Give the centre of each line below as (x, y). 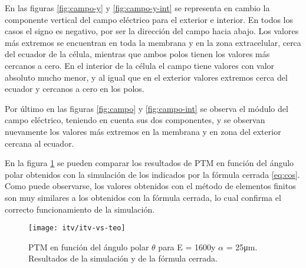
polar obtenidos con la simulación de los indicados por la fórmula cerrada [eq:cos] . (152, 174)
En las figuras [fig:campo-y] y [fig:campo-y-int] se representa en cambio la (137, 8)
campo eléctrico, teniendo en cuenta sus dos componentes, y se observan (135, 120)
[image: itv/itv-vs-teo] (77, 228)
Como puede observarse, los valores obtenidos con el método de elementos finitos (150, 186)
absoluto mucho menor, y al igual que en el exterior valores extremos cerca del (146, 77)
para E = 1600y (187, 247)
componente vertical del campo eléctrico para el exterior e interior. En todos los (149, 19)
